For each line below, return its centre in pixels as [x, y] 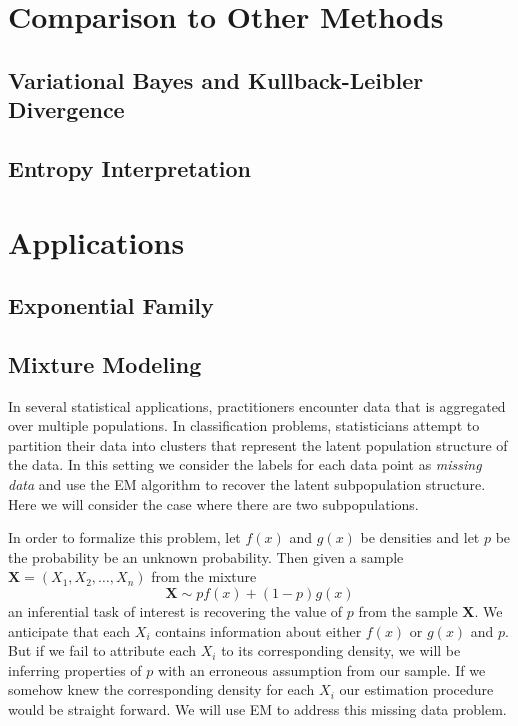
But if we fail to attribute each [102, 650]
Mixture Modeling [105, 363]
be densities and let [420, 537]
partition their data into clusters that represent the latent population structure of [258, 444]
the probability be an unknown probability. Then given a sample [206, 556]
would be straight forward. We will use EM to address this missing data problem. [257, 709]
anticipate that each [69, 630]
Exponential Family [111, 305]
